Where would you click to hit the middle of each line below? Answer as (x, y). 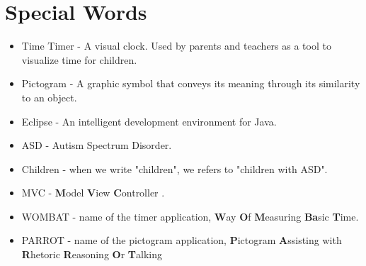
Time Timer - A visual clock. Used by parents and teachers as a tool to (176, 46)
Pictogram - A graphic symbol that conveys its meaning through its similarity (191, 83)
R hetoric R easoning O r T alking (92, 254)
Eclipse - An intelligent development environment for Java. (149, 121)
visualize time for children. (79, 59)
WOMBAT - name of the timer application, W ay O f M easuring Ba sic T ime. (190, 216)
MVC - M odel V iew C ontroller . (93, 193)
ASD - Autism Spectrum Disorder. (97, 145)
